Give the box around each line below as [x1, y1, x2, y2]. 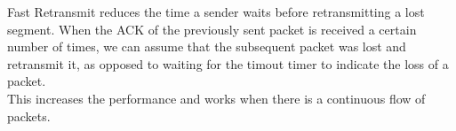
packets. [7, 106, 51, 125]
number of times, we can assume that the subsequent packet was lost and [7, 37, 406, 56]
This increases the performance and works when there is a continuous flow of [7, 89, 426, 107]
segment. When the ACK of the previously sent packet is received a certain [7, 19, 417, 38]
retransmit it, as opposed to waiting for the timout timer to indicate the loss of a [7, 54, 449, 73]
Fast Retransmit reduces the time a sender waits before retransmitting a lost [7, 3, 425, 20]
